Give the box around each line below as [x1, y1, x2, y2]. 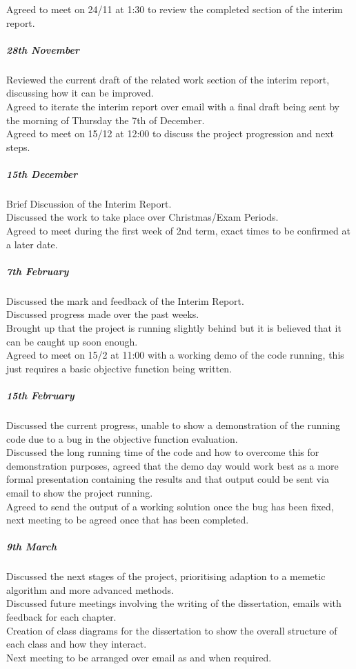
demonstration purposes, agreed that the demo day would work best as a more [6, 458, 339, 472]
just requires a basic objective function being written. [6, 361, 233, 375]
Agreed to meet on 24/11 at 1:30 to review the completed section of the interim [6, 2, 343, 16]
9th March [6, 539, 57, 554]
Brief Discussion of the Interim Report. [6, 196, 172, 210]
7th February [6, 263, 69, 278]
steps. [6, 139, 30, 154]
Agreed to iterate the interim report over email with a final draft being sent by [6, 99, 339, 113]
